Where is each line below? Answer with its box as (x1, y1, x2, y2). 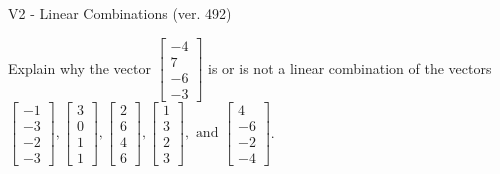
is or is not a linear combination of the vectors (208, 57, 492, 78)
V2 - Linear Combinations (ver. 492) (8, 3, 232, 23)
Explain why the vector (8, 57, 151, 78)
